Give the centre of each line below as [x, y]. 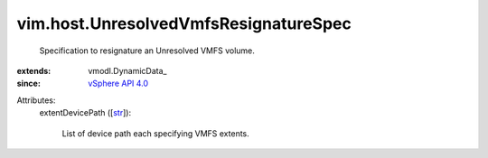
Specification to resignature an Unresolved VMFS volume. [147, 51]
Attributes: [36, 100]
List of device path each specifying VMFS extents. [156, 133]
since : [28, 84]
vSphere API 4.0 [118, 84]
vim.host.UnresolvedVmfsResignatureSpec [184, 23]
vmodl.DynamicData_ [127, 70]
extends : [34, 70]
